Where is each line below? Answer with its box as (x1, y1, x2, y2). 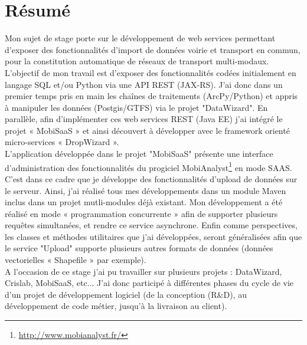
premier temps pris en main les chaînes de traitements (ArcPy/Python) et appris (5, 90, 298, 102)
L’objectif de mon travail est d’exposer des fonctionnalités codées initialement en (5, 66, 296, 78)
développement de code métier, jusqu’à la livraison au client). (5, 300, 227, 312)
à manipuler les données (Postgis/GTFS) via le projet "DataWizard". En (5, 101, 268, 113)
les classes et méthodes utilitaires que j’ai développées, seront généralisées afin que (5, 230, 302, 242)
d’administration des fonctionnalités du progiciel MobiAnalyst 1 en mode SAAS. (5, 159, 292, 173)
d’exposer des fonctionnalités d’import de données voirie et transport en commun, (5, 43, 301, 55)
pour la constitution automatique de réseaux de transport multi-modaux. (5, 55, 269, 67)
